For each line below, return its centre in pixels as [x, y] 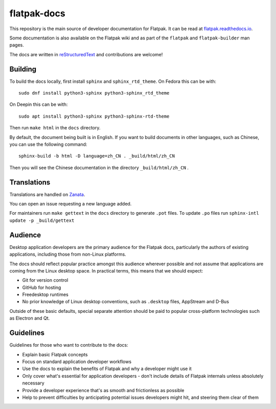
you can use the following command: [48, 144]
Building [23, 69]
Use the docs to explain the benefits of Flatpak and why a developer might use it [107, 369]
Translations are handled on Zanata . [47, 194]
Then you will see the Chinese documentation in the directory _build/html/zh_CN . [99, 167]
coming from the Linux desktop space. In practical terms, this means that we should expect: [106, 270]
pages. [17, 45]
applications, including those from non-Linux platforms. [68, 254]
